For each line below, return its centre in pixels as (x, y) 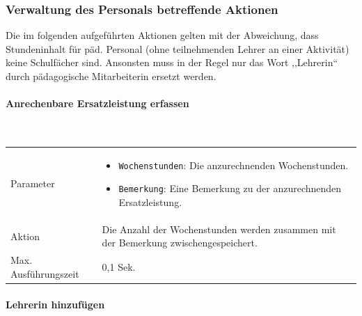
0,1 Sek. (119, 267)
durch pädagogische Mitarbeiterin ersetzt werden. (111, 76)
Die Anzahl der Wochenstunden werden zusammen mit (219, 229)
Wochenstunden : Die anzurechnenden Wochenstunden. (234, 165)
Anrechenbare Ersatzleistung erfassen (97, 103)
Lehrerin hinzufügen (55, 304)
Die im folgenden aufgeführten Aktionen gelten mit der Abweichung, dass (162, 35)
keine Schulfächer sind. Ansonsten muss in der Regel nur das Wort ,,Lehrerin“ (172, 62)
